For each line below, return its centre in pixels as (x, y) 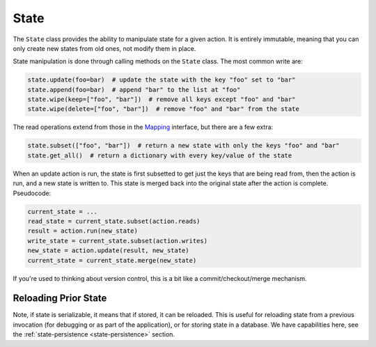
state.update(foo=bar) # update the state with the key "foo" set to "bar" (162, 80)
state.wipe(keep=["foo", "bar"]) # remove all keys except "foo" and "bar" (162, 100)
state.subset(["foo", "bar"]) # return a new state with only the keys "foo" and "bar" (184, 146)
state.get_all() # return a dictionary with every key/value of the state (160, 155)
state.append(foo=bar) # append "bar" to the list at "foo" (134, 90)
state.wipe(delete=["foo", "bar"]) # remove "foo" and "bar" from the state (163, 109)
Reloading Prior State (60, 299)
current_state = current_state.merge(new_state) (112, 260)
